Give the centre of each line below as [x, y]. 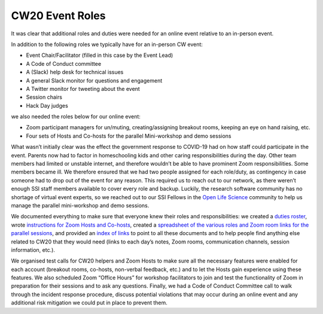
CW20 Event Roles [58, 16]
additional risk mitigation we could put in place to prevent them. [89, 303]
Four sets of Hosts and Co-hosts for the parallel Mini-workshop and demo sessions [129, 136]
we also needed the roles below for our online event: [76, 117]
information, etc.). [33, 250]
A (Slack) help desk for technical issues [75, 72]
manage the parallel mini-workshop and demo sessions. [80, 205]
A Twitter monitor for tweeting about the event [83, 89]
